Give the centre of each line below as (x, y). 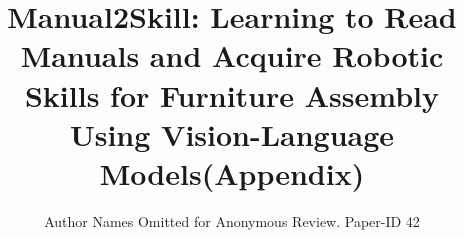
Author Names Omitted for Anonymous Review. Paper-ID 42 (232, 220)
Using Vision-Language (232, 133)
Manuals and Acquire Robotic (232, 55)
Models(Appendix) (232, 172)
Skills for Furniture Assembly (232, 94)
